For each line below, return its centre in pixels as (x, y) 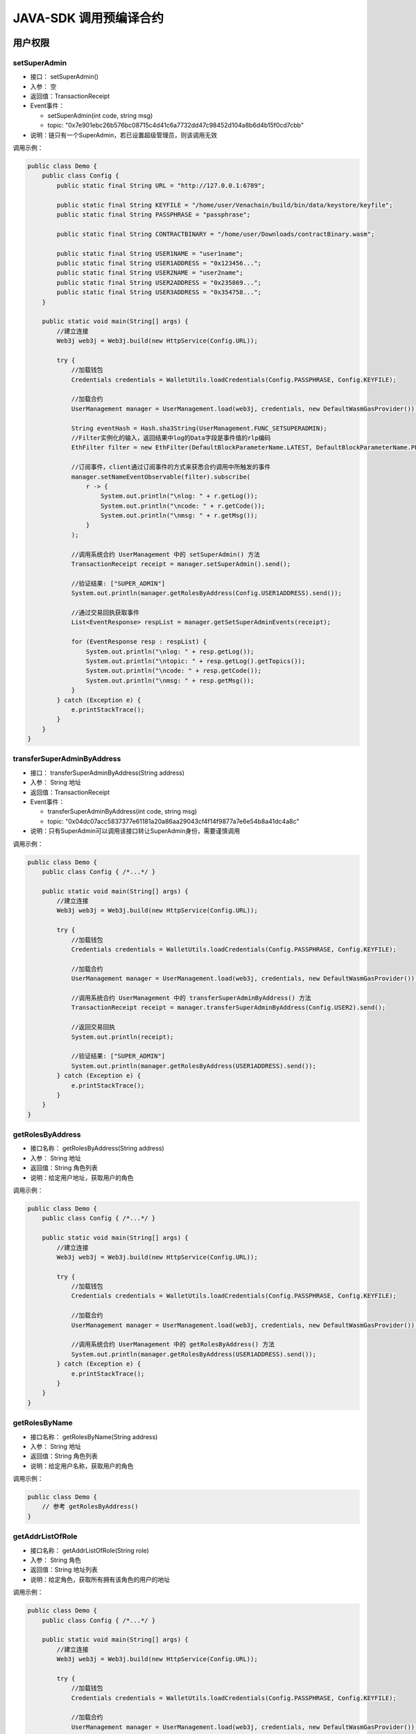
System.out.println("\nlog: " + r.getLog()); (179, 496)
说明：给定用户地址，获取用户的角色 (82, 1177)
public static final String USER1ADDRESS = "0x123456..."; (159, 263)
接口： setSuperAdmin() (64, 77)
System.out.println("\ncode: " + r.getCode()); (183, 506)
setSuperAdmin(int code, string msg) (100, 115)
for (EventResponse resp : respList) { (139, 642)
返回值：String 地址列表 (64, 1570)
